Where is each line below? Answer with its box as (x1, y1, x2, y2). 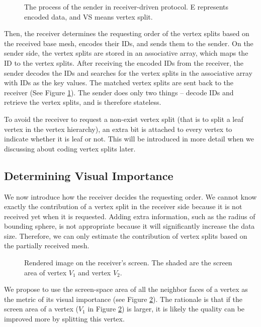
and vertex (78, 267, 111, 277)
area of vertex (24, 267, 67, 277)
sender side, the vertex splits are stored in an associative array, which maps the (4, 48, 248, 58)
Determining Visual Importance (4, 168, 173, 183)
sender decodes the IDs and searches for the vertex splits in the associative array (4, 67, 252, 78)
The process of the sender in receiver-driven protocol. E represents (24, 2, 229, 12)
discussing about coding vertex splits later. (4, 143, 136, 153)
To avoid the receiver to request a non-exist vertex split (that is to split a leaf (4, 113, 243, 124)
